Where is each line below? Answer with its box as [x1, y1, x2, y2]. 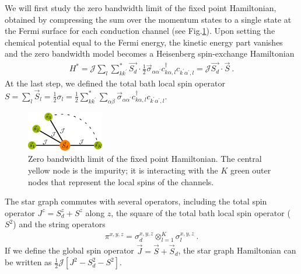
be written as [5, 256, 52, 268]
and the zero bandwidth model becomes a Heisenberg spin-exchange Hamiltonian [5, 47, 295, 60]
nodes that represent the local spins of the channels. [28, 175, 214, 188]
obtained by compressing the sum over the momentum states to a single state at [5, 13, 292, 25]
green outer [230, 164, 271, 176]
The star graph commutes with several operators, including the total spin [5, 195, 267, 207]
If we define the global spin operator [5, 244, 134, 256]
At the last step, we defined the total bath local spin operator [5, 77, 225, 89]
